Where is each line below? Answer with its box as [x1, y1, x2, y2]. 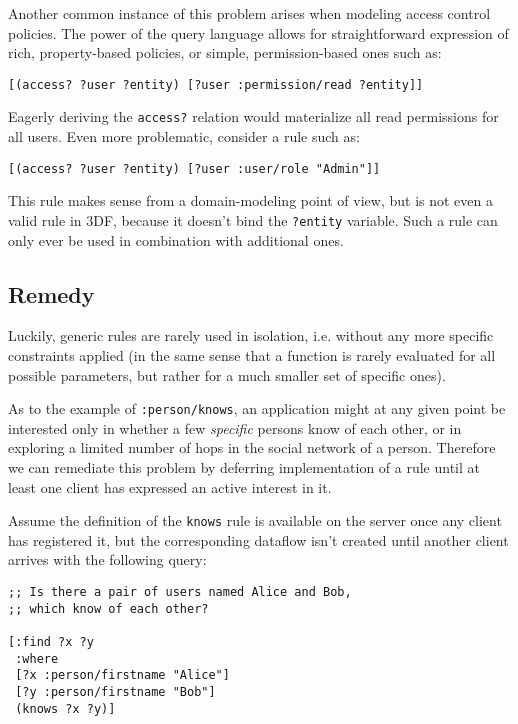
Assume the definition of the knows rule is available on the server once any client [8, 510, 502, 531]
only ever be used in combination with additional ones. [8, 229, 344, 250]
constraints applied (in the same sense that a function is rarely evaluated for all [8, 344, 496, 365]
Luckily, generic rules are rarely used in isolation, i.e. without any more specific [8, 325, 494, 346]
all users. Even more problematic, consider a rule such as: [8, 126, 360, 147]
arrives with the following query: [8, 549, 207, 570]
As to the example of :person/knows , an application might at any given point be [8, 398, 506, 419]
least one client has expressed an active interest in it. [8, 476, 332, 497]
